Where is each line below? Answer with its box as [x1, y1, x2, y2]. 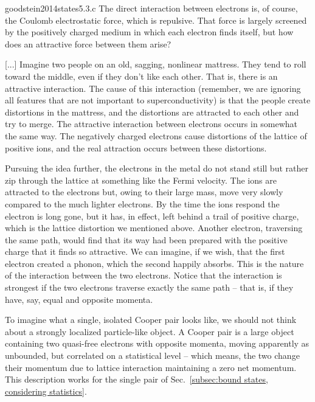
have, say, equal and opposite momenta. [5, 293, 153, 305]
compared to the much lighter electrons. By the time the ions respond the [5, 197, 280, 210]
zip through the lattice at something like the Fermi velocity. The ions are [5, 173, 277, 186]
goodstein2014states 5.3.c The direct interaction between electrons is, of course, [5, 2, 298, 14]
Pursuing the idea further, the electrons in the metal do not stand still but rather [5, 162, 308, 175]
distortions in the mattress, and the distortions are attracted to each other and [5, 105, 299, 118]
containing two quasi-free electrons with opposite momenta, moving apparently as [5, 337, 310, 350]
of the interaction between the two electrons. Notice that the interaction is [5, 269, 282, 282]
